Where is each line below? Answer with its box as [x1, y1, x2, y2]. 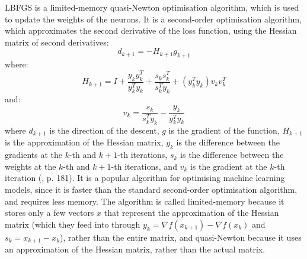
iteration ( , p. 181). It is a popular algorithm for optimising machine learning [5, 171, 285, 184]
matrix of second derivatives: [5, 35, 109, 48]
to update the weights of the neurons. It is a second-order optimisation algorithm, [5, 12, 302, 25]
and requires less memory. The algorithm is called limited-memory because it [5, 195, 284, 207]
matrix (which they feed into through [5, 218, 140, 230]
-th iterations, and [111, 160, 177, 172]
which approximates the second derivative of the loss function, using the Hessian [5, 24, 297, 37]
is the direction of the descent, [49, 124, 159, 136]
